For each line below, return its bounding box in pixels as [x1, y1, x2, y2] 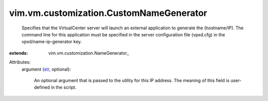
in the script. [51, 85, 77, 91]
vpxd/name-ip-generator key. [21, 39, 82, 45]
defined [34, 85, 50, 91]
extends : [9, 50, 28, 56]
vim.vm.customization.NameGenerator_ [48, 50, 129, 56]
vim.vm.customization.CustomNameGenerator [9, 7, 207, 18]
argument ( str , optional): [21, 66, 71, 72]
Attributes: [9, 59, 31, 65]
